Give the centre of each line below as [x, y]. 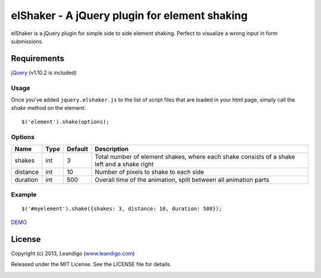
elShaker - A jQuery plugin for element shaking [129, 15]
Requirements [38, 59]
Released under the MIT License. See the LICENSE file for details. [91, 264]
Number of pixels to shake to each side [150, 172]
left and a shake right [124, 164]
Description [112, 149]
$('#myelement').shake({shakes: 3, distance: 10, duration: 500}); [122, 209]
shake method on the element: [48, 108]
